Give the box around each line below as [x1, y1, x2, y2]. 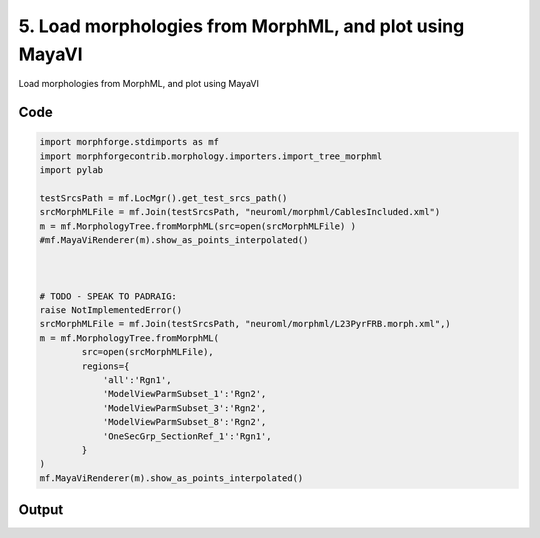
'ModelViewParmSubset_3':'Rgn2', [102, 402, 267, 414]
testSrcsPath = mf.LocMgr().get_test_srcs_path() [39, 192, 288, 204]
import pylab [39, 165, 104, 176]
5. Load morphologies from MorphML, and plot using [18, 15, 465, 37]
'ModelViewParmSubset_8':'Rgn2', [102, 416, 267, 428]
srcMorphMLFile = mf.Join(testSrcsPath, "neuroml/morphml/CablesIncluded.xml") [39, 206, 441, 218]
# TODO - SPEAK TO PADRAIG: [39, 290, 177, 302]
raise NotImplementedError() [39, 305, 183, 316]
